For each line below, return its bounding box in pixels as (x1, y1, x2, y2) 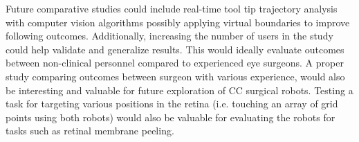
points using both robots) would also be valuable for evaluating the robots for (6, 109, 335, 124)
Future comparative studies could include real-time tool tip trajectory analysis (6, 1, 338, 15)
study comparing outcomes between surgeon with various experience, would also (6, 69, 345, 83)
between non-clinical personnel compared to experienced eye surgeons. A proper (6, 55, 344, 70)
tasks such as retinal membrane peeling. (6, 123, 174, 138)
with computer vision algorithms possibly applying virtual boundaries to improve (6, 15, 350, 29)
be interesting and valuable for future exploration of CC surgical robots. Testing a (6, 82, 353, 97)
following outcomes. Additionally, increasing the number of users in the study (6, 28, 333, 43)
